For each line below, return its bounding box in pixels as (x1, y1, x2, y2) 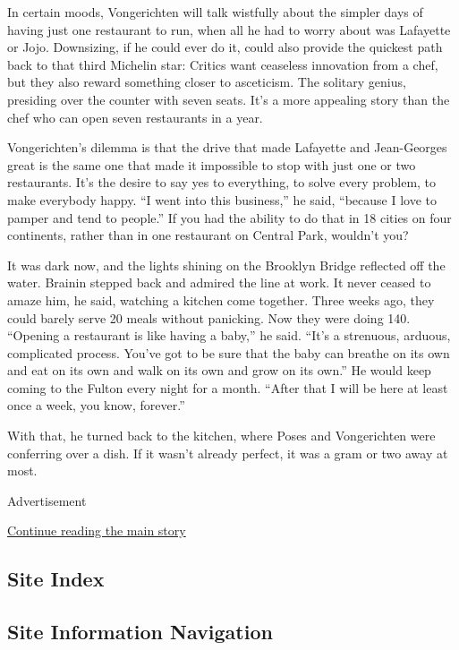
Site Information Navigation (7, 618, 273, 646)
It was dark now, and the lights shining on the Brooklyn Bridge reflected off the (7, 255, 446, 274)
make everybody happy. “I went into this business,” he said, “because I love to (7, 190, 437, 209)
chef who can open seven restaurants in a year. (7, 107, 263, 126)
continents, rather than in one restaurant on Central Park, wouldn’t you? (7, 226, 409, 244)
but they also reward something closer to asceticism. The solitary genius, (7, 73, 406, 91)
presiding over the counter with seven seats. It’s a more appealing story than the (7, 90, 450, 108)
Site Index (7, 565, 105, 593)
